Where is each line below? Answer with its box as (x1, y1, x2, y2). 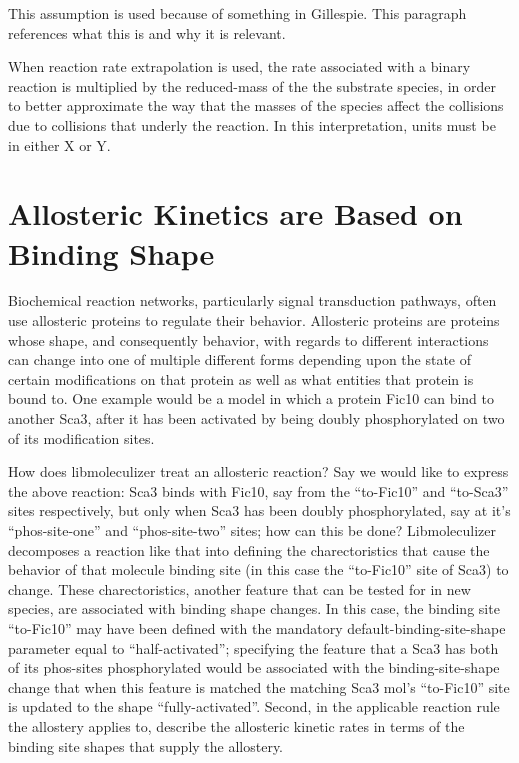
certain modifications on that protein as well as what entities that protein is (8, 368, 474, 389)
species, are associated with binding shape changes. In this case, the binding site (8, 598, 500, 619)
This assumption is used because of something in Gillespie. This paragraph (8, 3, 467, 23)
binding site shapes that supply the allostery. (8, 735, 284, 756)
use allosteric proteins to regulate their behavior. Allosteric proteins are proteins (8, 310, 500, 331)
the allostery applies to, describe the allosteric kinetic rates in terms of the (8, 715, 465, 736)
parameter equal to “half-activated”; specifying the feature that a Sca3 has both (8, 637, 499, 658)
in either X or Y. (8, 134, 111, 155)
